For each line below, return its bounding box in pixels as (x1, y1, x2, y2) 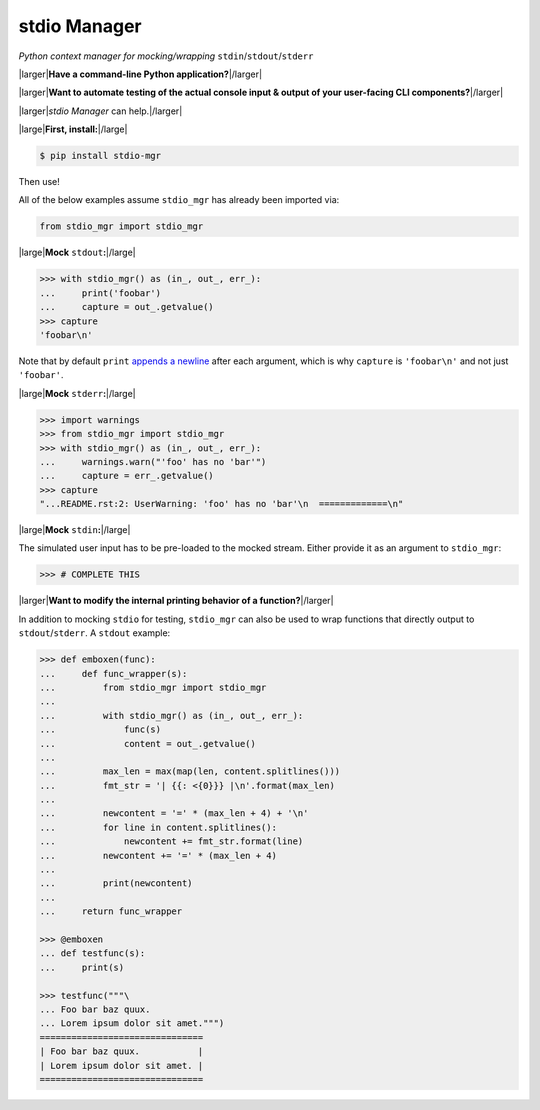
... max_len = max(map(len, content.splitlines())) (39, 766, 341, 777)
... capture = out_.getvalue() (39, 301, 214, 313)
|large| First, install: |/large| (18, 123, 128, 135)
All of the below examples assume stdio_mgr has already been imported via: (18, 194, 340, 206)
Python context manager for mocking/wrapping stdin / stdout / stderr (18, 50, 314, 62)
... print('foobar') (39, 287, 162, 299)
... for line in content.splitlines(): (39, 821, 277, 833)
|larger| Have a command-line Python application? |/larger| (18, 68, 263, 80)
